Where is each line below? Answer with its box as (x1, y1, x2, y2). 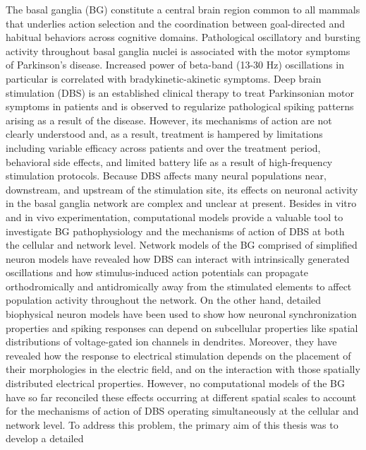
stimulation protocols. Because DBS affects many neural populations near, (6, 168, 327, 183)
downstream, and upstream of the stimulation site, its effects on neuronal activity (6, 182, 358, 196)
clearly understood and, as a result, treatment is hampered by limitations (6, 126, 323, 141)
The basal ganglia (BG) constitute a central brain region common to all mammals (6, 2, 360, 16)
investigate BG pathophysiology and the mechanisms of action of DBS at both (6, 223, 345, 238)
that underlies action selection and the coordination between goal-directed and (6, 16, 345, 30)
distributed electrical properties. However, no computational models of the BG (6, 376, 345, 391)
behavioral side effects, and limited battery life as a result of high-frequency (6, 154, 333, 169)
